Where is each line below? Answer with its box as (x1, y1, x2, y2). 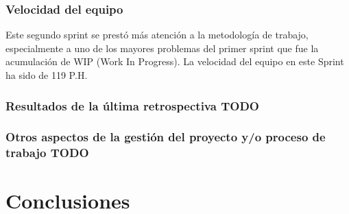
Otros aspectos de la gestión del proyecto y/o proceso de (5, 128, 326, 145)
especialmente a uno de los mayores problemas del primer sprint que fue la (5, 40, 319, 55)
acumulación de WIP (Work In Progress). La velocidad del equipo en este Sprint (5, 54, 344, 69)
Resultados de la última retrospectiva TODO (5, 97, 259, 114)
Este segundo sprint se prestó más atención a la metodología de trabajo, (5, 27, 309, 42)
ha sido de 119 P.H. (5, 68, 88, 82)
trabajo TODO (5, 144, 89, 161)
